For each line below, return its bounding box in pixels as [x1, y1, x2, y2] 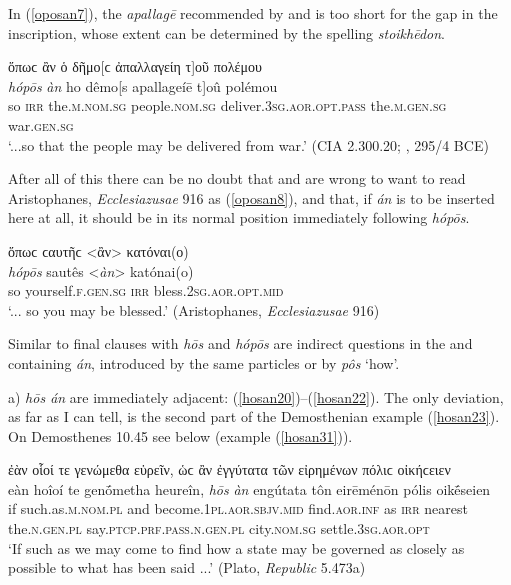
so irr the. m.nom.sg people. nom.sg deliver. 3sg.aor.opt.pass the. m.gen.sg [8, 95, 447, 116]
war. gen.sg [8, 114, 74, 135]
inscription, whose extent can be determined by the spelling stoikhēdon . [8, 22, 445, 43]
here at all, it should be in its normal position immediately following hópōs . [8, 207, 470, 228]
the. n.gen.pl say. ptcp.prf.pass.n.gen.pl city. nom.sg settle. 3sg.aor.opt [8, 518, 430, 539]
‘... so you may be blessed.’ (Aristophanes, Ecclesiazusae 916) [8, 299, 380, 320]
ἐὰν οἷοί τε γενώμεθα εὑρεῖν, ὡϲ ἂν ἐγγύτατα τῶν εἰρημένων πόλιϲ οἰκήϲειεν [8, 459, 451, 480]
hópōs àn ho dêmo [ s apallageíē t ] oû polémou [8, 75, 278, 96]
